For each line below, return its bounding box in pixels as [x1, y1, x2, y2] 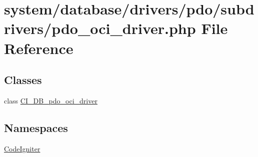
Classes [4, 72, 42, 87]
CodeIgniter [4, 143, 40, 153]
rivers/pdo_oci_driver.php [4, 18, 196, 38]
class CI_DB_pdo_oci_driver [4, 95, 97, 105]
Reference [4, 37, 73, 58]
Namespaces [4, 119, 68, 135]
